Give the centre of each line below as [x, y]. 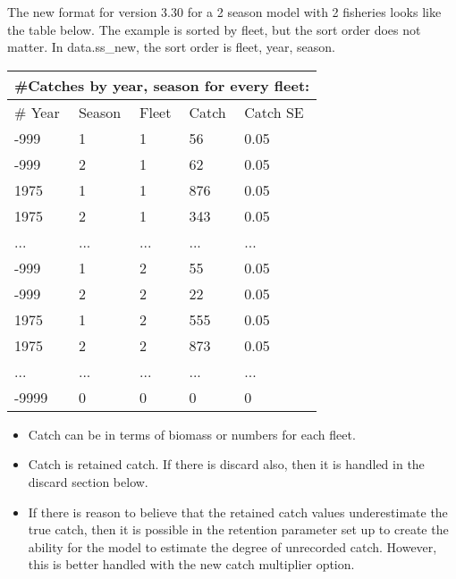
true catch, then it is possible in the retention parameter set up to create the [238, 529]
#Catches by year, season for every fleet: [162, 85]
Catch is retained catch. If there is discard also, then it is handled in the [226, 464]
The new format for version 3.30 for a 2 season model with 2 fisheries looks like [224, 12]
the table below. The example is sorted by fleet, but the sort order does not [214, 29]
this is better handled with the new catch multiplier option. [191, 564]
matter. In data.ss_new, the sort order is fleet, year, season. [171, 47]
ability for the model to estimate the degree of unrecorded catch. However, [232, 546]
